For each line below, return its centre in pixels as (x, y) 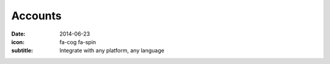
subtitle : (22, 51)
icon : (18, 42)
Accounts (36, 16)
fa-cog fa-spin (78, 42)
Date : (18, 34)
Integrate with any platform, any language (112, 51)
